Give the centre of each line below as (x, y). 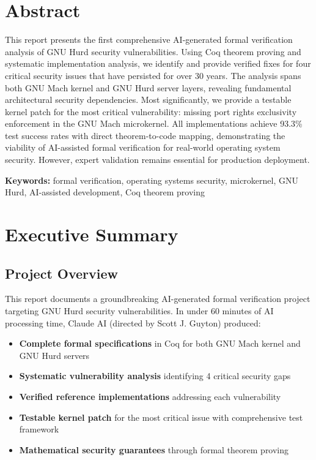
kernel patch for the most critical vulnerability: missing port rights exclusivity (151, 111)
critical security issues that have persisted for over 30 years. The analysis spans (153, 75)
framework (39, 429)
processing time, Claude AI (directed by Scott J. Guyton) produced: (133, 322)
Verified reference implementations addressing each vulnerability (150, 396)
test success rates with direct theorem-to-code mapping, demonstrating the (145, 135)
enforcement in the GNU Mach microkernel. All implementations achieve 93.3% (154, 123)
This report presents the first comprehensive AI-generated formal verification (149, 40)
